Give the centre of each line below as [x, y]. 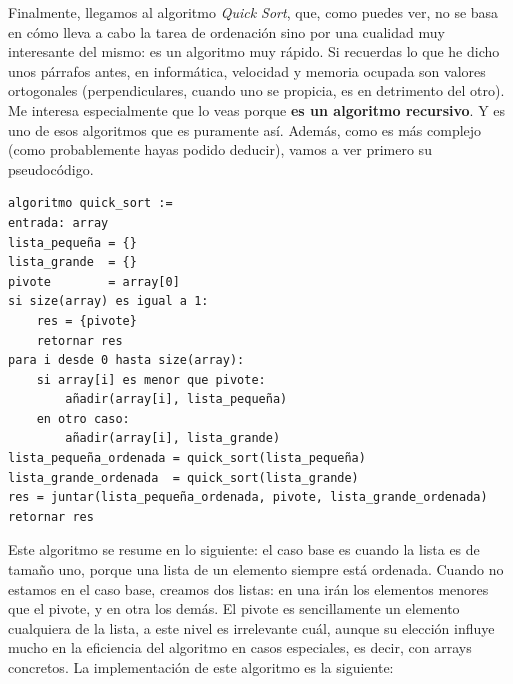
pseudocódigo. [51, 168]
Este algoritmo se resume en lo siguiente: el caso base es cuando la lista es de [244, 549]
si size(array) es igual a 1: [108, 301]
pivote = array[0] [94, 281]
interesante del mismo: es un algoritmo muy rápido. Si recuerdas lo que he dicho [254, 51]
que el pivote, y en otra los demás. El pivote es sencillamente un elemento [234, 608]
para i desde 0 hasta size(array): [126, 360]
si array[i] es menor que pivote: [151, 379]
